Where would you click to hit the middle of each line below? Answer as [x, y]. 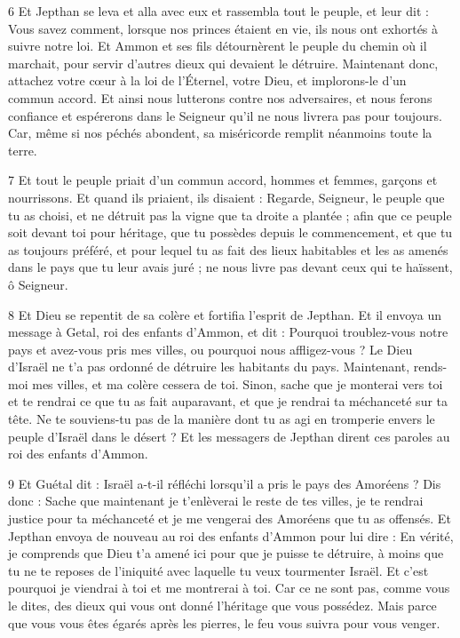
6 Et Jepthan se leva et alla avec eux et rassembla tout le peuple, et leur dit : [218, 11]
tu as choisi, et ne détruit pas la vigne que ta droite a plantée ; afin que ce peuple [230, 215]
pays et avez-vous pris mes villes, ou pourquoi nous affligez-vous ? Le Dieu [210, 349]
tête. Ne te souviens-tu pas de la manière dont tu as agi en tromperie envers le [222, 419]
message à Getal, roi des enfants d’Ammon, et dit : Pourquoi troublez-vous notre [228, 332]
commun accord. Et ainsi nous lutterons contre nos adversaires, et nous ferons [220, 97]
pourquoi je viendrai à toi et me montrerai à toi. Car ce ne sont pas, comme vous [229, 588]
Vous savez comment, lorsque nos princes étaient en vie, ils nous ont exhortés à [223, 28]
